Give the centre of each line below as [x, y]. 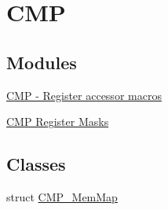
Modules [42, 62]
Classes [36, 164]
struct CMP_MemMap [62, 196]
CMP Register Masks [58, 122]
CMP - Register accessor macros [84, 95]
